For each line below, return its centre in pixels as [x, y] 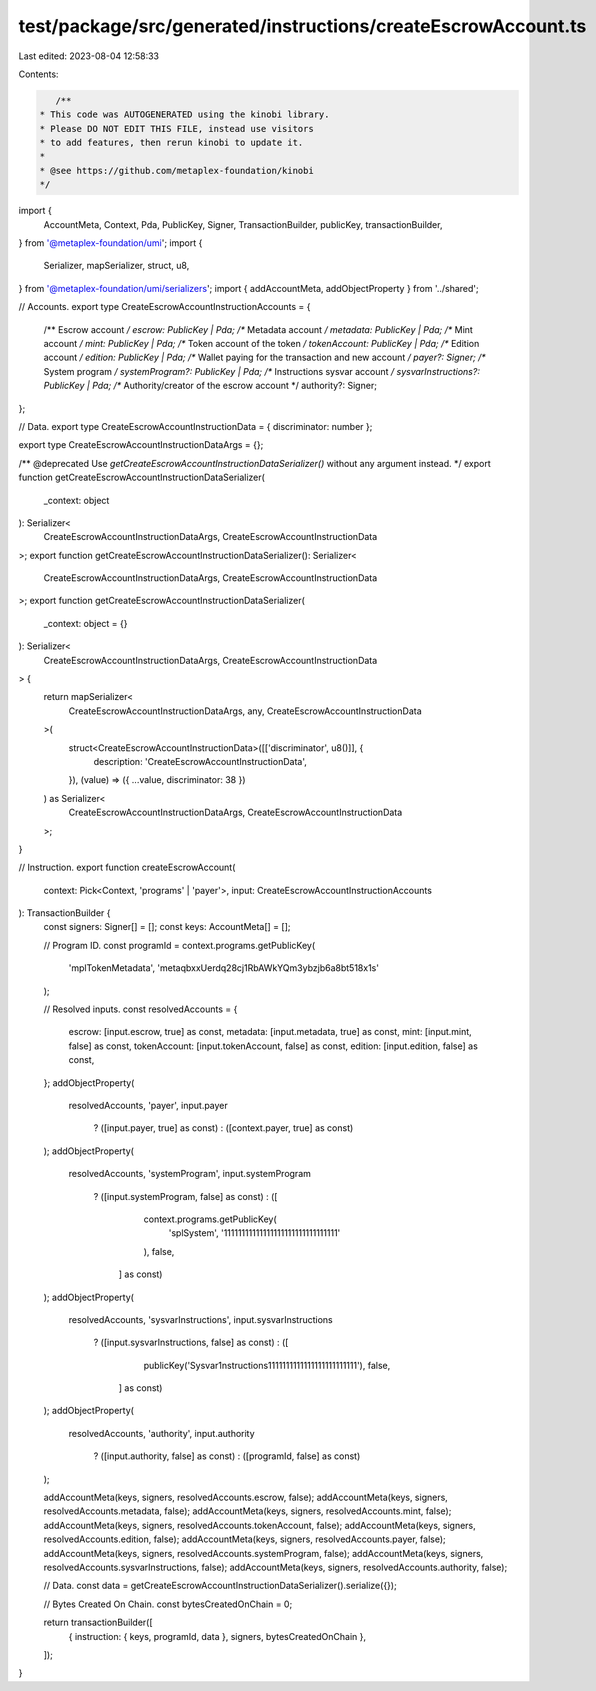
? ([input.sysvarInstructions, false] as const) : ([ [191, 1342]
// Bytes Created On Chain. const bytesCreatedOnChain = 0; [168, 1604]
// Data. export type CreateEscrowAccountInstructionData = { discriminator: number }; [195, 426]
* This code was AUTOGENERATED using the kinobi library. [184, 114]
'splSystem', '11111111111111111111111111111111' [254, 1233]
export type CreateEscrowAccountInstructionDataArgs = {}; [141, 445]
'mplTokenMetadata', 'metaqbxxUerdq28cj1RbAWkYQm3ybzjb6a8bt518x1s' [224, 968]
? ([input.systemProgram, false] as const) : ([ [185, 1196]
